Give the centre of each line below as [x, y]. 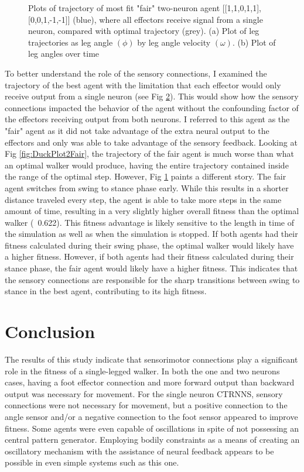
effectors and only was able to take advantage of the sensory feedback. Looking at [151, 142]
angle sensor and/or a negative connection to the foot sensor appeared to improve [151, 416]
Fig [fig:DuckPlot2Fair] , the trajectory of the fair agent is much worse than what [149, 154]
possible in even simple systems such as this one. [92, 462]
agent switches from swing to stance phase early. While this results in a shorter [147, 187]
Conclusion [50, 331]
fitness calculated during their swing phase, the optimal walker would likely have [149, 245]
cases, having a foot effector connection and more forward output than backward [150, 382]
